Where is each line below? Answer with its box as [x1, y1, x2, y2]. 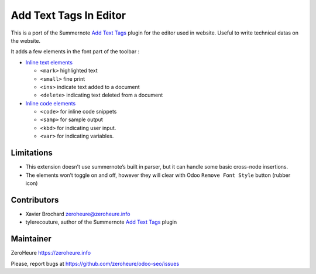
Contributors [11, 195, 59, 205]
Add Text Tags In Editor [11, 9, 126, 22]
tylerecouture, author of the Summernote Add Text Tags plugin [25, 218, 177, 225]
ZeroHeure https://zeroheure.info [11, 249, 91, 256]
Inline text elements [25, 59, 73, 66]
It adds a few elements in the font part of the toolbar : [11, 48, 140, 55]
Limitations [11, 148, 53, 158]
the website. [11, 37, 41, 44]
